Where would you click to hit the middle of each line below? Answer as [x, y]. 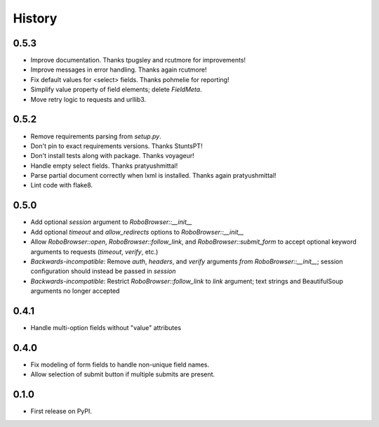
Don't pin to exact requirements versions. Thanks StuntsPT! [117, 146]
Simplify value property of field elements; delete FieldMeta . [117, 90]
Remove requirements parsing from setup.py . [96, 136]
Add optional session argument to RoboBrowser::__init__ [112, 222]
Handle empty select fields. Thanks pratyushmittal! [104, 166]
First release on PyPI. [61, 412]
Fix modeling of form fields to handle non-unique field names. [120, 364]
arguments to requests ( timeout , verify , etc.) [94, 251]
